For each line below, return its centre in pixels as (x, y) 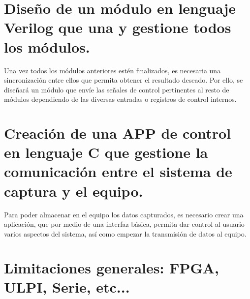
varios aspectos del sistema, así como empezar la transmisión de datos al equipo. (125, 233)
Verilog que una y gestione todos (118, 27)
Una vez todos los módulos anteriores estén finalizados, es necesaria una (112, 70)
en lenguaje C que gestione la (106, 152)
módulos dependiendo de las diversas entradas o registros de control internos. (120, 99)
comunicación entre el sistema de (118, 171)
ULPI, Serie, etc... (67, 286)
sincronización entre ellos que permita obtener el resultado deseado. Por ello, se (124, 80)
